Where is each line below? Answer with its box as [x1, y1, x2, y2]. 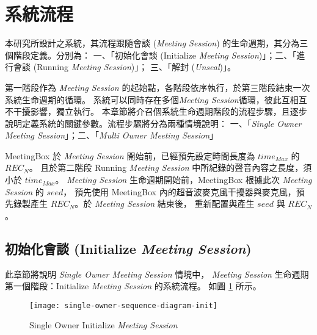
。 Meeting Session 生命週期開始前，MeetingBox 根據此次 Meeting [55, 173, 312, 186]
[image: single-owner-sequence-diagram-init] [29, 301, 217, 310]
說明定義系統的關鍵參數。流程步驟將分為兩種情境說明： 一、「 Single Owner [5, 117, 302, 129]
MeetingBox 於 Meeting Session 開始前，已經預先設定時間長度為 [5, 149, 255, 162]
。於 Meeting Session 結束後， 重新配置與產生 [75, 197, 255, 210]
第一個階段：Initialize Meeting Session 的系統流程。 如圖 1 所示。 [5, 279, 261, 292]
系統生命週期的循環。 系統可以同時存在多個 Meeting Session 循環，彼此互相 [5, 93, 299, 106]
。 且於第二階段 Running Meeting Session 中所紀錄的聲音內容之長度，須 [29, 161, 312, 174]
